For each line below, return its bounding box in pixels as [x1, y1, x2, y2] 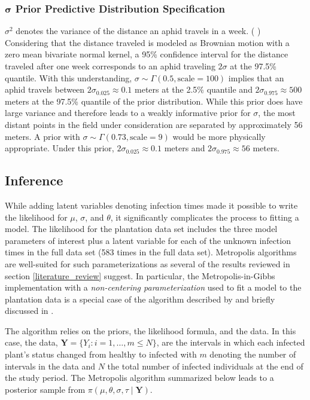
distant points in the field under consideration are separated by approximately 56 [5, 118, 303, 130]
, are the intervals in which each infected [156, 336, 305, 349]
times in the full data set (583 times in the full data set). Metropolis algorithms [5, 246, 297, 258]
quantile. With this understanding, [5, 71, 132, 84]
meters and [164, 142, 205, 154]
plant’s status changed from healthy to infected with [5, 348, 197, 361]
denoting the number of [209, 348, 296, 361]
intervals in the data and [5, 359, 96, 372]
